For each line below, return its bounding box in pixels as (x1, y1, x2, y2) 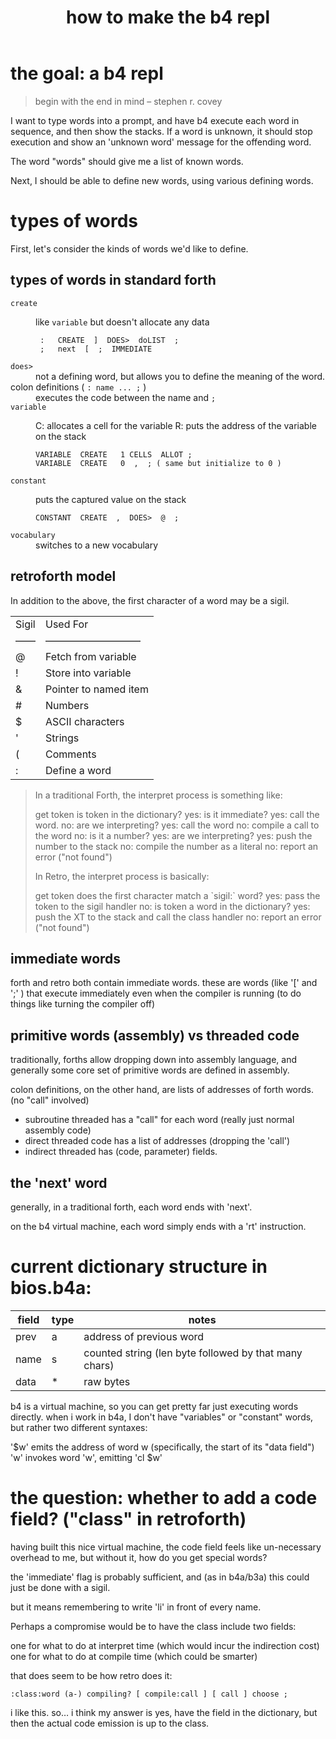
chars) (83, 1358, 115, 1372)
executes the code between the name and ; (35, 391, 217, 403)
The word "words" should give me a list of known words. (10, 155, 244, 167)
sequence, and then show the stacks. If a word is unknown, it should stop (10, 125, 313, 137)
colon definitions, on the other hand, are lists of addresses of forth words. (10, 1084, 315, 1096)
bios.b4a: (10, 1277, 92, 1300)
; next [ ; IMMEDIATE (39, 344, 153, 354)
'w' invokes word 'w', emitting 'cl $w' (10, 1451, 163, 1463)
